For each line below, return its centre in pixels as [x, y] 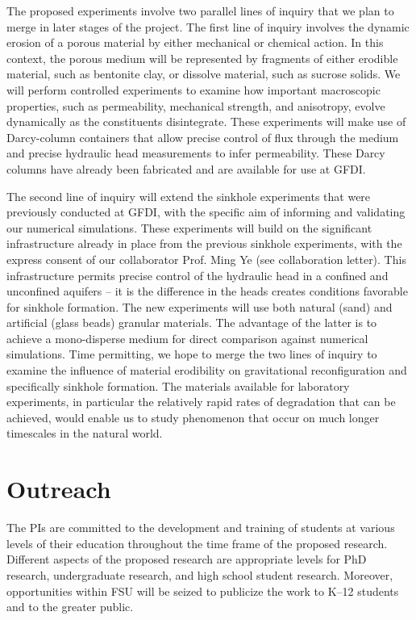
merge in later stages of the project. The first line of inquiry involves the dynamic [208, 26]
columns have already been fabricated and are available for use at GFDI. [186, 168]
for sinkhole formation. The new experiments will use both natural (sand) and [200, 306]
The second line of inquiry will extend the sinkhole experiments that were [189, 196]
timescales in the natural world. [85, 433]
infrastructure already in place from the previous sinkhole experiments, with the [204, 243]
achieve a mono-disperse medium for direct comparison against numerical [187, 338]
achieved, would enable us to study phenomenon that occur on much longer [193, 417]
